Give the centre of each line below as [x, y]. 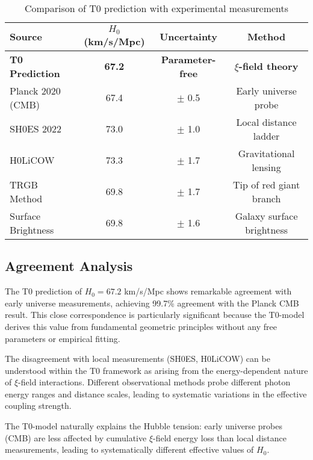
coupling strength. [38, 406]
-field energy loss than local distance [220, 437]
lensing [266, 167]
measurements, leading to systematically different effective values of [129, 449]
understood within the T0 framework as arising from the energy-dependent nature [156, 370]
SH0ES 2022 [36, 129]
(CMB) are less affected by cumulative [76, 437]
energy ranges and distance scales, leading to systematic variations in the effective [156, 393]
